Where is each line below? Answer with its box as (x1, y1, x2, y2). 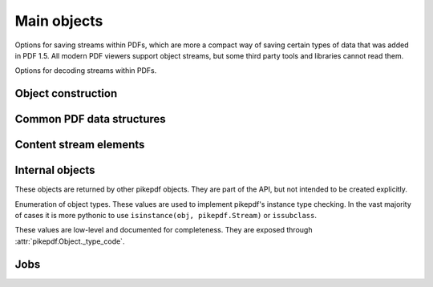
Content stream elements (14, 138, 145, 152)
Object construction (14, 87, 118, 100)
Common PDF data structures (14, 112, 166, 126)
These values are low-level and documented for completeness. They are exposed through (14, 225, 313, 235)
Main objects (14, 12, 103, 30)
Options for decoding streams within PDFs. (14, 66, 157, 75)
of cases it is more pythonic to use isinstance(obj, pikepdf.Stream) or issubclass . (14, 211, 317, 220)
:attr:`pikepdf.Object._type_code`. (14, 236, 125, 246)
